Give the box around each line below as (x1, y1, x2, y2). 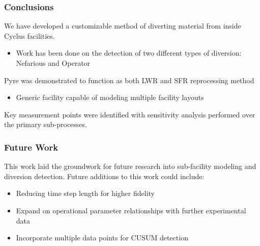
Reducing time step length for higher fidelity (16, 188, 155, 199)
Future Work (4, 140, 59, 153)
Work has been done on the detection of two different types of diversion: (16, 47, 242, 58)
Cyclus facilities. (4, 30, 55, 41)
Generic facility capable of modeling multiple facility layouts (16, 92, 204, 103)
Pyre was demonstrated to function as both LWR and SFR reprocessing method (4, 75, 254, 85)
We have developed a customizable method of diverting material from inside (4, 20, 241, 31)
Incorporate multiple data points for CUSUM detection (16, 232, 188, 243)
